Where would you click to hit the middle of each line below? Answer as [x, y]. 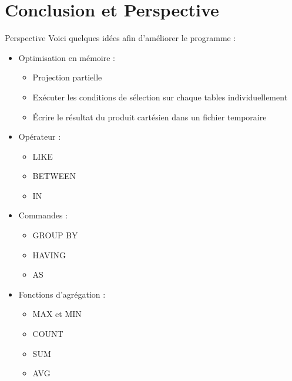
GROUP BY [55, 235]
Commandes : [43, 215]
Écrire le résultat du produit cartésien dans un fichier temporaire [150, 117]
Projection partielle [67, 77]
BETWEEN [54, 176]
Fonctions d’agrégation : [62, 294]
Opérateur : [40, 136]
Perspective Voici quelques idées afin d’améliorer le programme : [120, 38]
